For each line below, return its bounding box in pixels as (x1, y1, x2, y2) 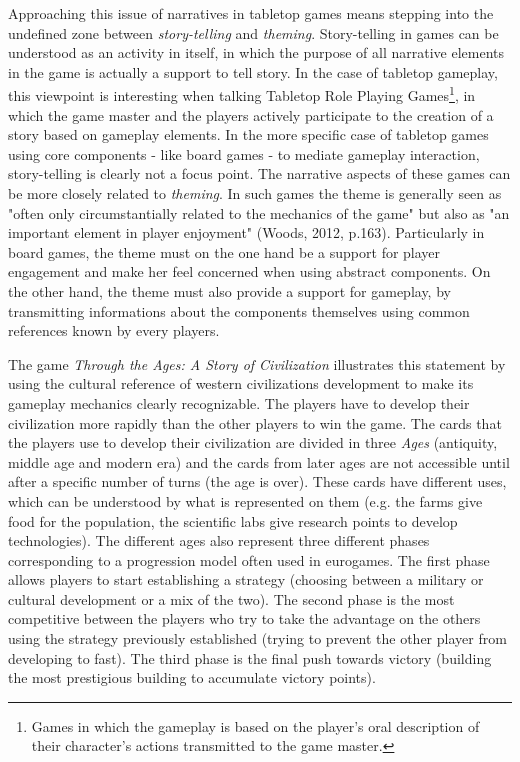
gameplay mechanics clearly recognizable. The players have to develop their (8, 392, 470, 413)
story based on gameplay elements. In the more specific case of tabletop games (8, 124, 489, 145)
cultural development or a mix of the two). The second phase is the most (8, 588, 455, 609)
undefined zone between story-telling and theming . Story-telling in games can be (8, 22, 499, 43)
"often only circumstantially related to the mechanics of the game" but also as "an (8, 202, 510, 223)
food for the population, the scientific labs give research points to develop (8, 510, 458, 531)
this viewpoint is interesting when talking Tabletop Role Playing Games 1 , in (8, 82, 476, 106)
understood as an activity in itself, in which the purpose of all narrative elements (8, 42, 505, 63)
